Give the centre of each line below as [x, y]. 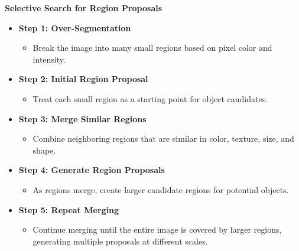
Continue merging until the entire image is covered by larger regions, [157, 229]
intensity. [49, 59]
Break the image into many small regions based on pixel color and [152, 48]
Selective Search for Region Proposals [84, 8]
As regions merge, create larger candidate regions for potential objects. [161, 189]
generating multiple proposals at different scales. [120, 241]
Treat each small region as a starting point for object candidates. [150, 98]
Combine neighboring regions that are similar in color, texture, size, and [163, 138]
